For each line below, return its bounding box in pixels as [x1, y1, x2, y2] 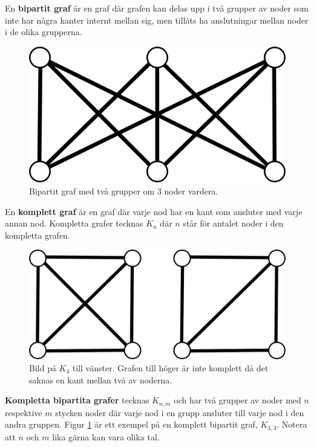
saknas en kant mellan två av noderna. [29, 373, 172, 386]
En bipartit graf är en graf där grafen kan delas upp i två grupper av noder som [5, 2, 309, 14]
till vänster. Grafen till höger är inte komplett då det [72, 361, 269, 374]
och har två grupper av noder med [174, 394, 301, 406]
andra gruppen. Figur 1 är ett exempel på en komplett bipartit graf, [5, 418, 258, 431]
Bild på [29, 361, 56, 374]
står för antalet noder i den [183, 217, 284, 230]
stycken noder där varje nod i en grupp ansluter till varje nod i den [55, 406, 304, 419]
